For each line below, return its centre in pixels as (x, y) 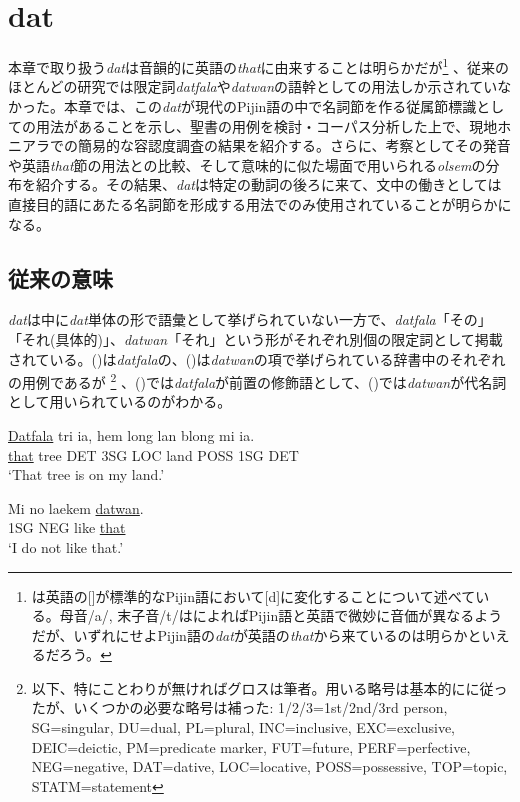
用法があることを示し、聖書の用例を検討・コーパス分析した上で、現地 (266, 125)
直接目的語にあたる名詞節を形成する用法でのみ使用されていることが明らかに (260, 203)
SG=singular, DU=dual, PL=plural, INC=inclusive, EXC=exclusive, (243, 727)
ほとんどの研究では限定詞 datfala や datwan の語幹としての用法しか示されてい (253, 86)
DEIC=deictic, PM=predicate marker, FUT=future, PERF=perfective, (251, 746)
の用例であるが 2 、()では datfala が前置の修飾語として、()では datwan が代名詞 (257, 380)
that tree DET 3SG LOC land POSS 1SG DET (153, 454)
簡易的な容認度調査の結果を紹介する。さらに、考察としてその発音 (294, 145)
